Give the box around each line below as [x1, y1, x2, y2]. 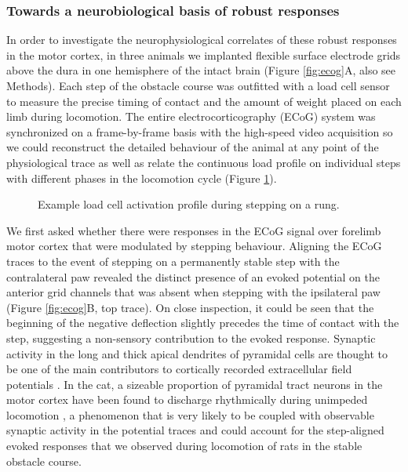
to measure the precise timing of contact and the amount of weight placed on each [6, 93, 402, 109]
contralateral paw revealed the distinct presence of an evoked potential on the [6, 268, 380, 285]
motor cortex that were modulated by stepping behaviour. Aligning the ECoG [6, 238, 382, 254]
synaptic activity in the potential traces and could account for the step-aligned [6, 422, 384, 438]
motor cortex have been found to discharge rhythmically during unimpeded [6, 391, 368, 408]
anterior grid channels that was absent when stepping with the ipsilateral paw [6, 284, 381, 300]
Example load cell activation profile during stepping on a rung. [38, 196, 340, 212]
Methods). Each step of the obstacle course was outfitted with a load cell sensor [6, 78, 390, 93]
